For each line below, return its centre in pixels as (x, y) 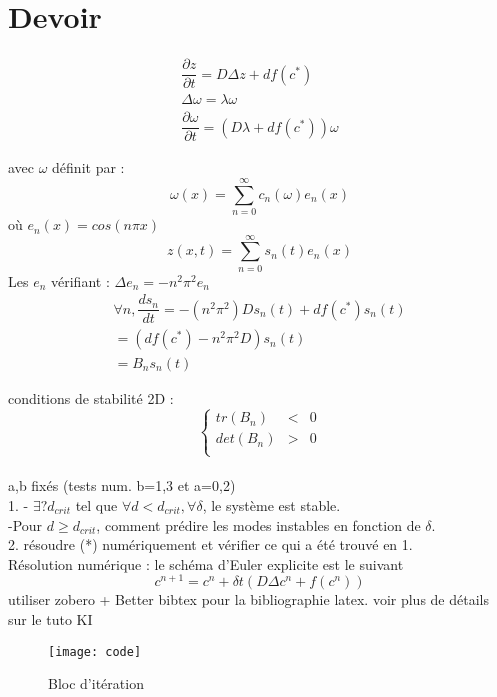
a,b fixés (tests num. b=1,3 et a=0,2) (122, 485)
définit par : (88, 167)
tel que (96, 504)
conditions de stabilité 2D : (91, 397)
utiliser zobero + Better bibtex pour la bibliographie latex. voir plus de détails (248, 599)
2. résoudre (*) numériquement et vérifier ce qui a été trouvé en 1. (210, 544)
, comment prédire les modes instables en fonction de (258, 524)
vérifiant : (80, 280)
